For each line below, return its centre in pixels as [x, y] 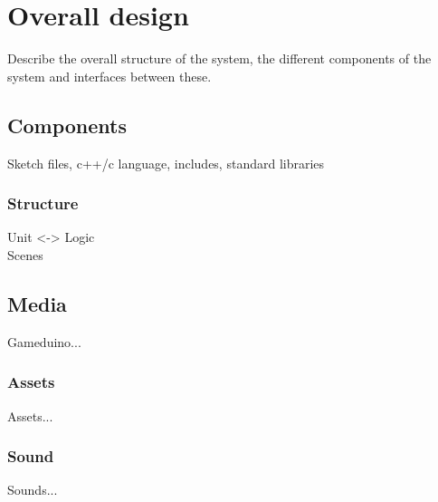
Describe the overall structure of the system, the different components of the [219, 58]
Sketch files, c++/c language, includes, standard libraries [166, 163]
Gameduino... [44, 341]
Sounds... [33, 490]
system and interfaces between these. [109, 76]
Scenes [25, 254]
